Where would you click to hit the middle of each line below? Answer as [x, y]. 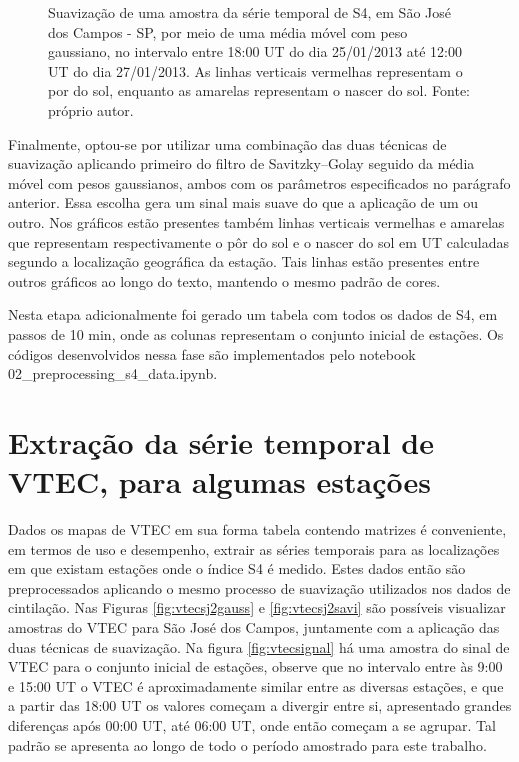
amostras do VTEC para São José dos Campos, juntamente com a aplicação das [254, 626]
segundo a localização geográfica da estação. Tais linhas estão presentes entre [244, 261]
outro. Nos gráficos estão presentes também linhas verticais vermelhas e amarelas [256, 221]
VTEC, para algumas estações [219, 481]
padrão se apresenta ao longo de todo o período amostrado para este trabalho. [247, 744]
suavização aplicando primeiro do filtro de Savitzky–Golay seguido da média [241, 163]
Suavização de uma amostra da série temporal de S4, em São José [249, 12]
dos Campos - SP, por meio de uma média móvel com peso [228, 31]
